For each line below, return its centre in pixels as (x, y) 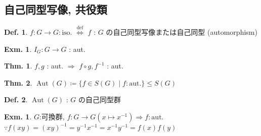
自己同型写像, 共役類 (56, 9)
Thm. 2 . (18, 82)
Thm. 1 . (18, 66)
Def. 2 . (16, 99)
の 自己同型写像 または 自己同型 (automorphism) (182, 32)
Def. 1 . (16, 32)
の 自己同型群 (99, 99)
